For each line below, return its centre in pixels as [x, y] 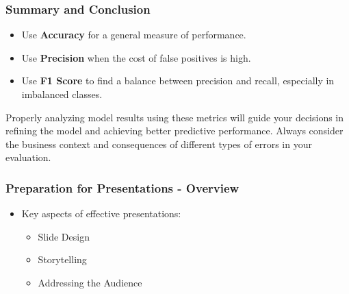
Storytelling [62, 259]
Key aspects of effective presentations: [101, 213]
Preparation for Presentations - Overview [122, 187]
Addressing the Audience [90, 282]
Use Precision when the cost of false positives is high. [136, 57]
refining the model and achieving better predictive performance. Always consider [174, 131]
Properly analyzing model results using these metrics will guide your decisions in [175, 117]
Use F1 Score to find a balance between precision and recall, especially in [178, 81]
